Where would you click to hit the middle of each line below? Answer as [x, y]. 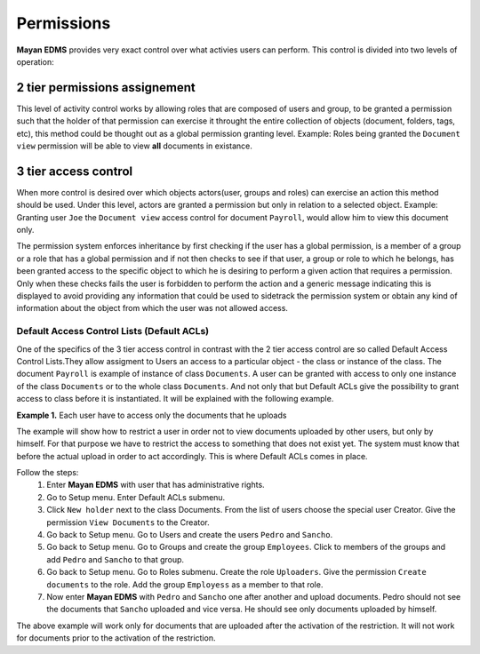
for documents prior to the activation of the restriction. [116, 638]
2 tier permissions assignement [106, 88]
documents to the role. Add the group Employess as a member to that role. [185, 584]
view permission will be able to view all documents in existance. [135, 146]
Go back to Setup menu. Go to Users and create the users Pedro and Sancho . [190, 535]
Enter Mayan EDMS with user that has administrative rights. [156, 485]
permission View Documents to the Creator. [128, 522]
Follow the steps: [48, 473]
